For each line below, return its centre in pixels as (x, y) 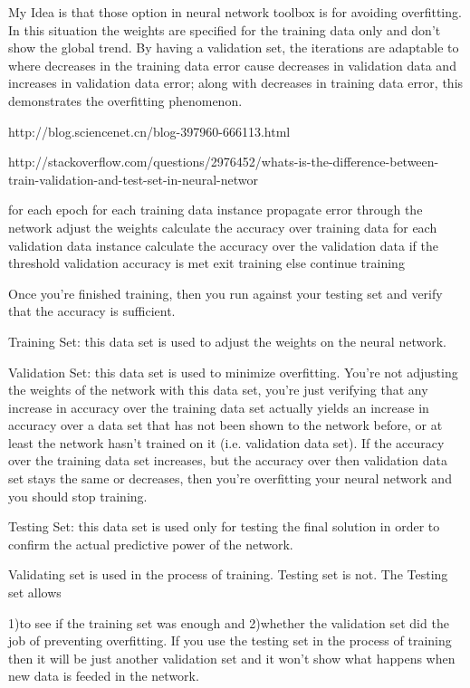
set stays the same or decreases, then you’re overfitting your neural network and (230, 478)
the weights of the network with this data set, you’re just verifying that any (218, 390)
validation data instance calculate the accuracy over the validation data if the (223, 245)
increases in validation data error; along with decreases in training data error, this (236, 83)
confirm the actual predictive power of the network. (151, 544)
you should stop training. (78, 496)
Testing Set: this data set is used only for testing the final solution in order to (224, 526)
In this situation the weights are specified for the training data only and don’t (225, 29)
